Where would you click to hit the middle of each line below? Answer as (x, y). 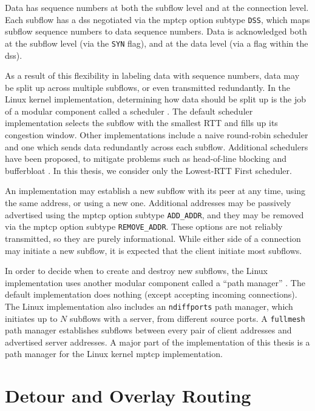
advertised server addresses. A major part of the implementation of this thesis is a (157, 342)
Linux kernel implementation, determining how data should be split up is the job (155, 99)
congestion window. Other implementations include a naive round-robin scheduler (157, 135)
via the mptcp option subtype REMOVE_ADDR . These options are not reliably (144, 226)
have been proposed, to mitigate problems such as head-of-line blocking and (146, 159)
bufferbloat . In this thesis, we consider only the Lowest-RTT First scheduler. (148, 170)
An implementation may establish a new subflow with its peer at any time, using (155, 191)
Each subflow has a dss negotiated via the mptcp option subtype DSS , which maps (157, 19)
